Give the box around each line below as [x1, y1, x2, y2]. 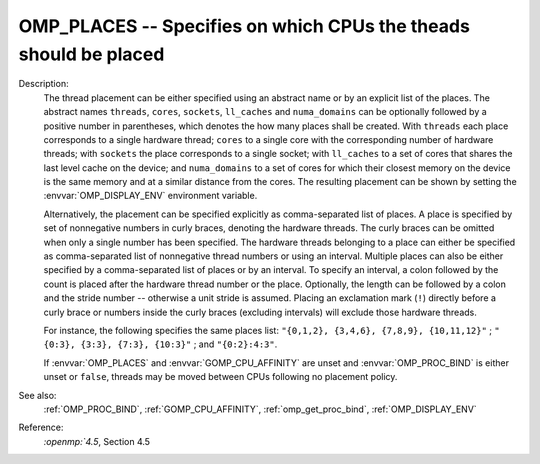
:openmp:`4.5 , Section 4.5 [43, 435, 150, 447]
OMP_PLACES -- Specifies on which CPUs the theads [18, 15, 470, 37]
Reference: [18, 421, 64, 434]
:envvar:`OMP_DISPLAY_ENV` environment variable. [43, 190, 258, 202]
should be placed [18, 43, 165, 65]
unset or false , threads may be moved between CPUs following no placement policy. [43, 371, 398, 383]
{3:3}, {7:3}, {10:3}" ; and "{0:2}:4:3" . [80, 338, 278, 350]
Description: [18, 78, 69, 90]
